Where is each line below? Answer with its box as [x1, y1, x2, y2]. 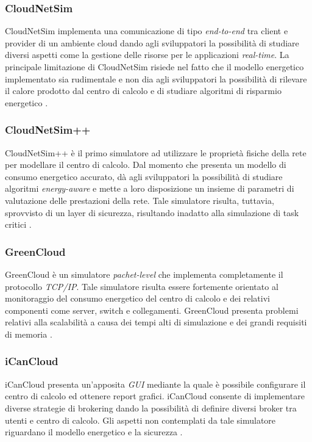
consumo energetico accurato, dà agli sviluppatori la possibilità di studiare [5, 170, 283, 183]
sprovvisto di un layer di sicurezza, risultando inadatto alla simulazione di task [5, 206, 299, 219]
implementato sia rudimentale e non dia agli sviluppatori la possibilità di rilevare [5, 72, 307, 85]
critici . [5, 218, 32, 231]
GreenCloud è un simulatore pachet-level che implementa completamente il [5, 267, 283, 280]
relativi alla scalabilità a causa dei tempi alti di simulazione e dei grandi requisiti [5, 316, 307, 328]
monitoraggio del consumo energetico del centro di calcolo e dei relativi [5, 292, 270, 305]
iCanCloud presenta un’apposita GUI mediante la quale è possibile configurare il [5, 377, 306, 390]
